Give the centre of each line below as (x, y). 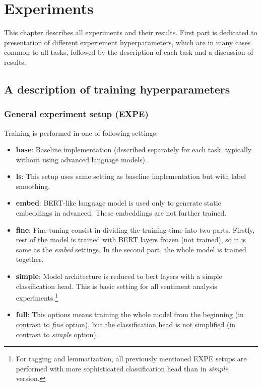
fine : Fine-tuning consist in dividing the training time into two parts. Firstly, (135, 229)
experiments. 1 (37, 297)
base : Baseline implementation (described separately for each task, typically (134, 150)
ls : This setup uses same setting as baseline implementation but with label (131, 176)
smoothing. (33, 186)
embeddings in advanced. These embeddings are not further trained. (121, 213)
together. (30, 259)
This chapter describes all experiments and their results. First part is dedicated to (131, 32)
